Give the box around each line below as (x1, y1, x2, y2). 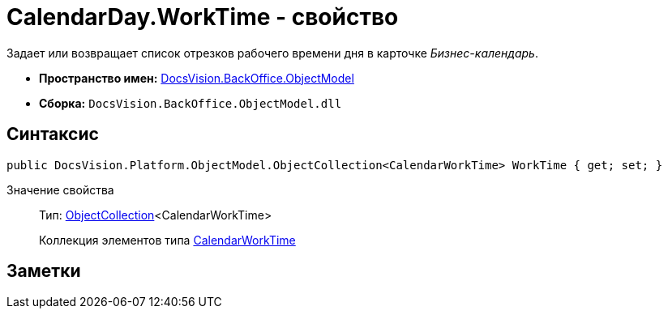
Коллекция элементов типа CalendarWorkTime (39, 232, 296, 247)
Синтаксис (6, 124, 99, 145)
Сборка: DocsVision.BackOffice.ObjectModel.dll (39, 96, 342, 110)
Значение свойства (6, 182, 114, 197)
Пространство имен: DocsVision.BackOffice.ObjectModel (39, 70, 354, 85)
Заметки (6, 261, 81, 282)
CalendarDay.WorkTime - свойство (6, 3, 399, 31)
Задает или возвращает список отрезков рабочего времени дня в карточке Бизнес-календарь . (6, 45, 538, 60)
